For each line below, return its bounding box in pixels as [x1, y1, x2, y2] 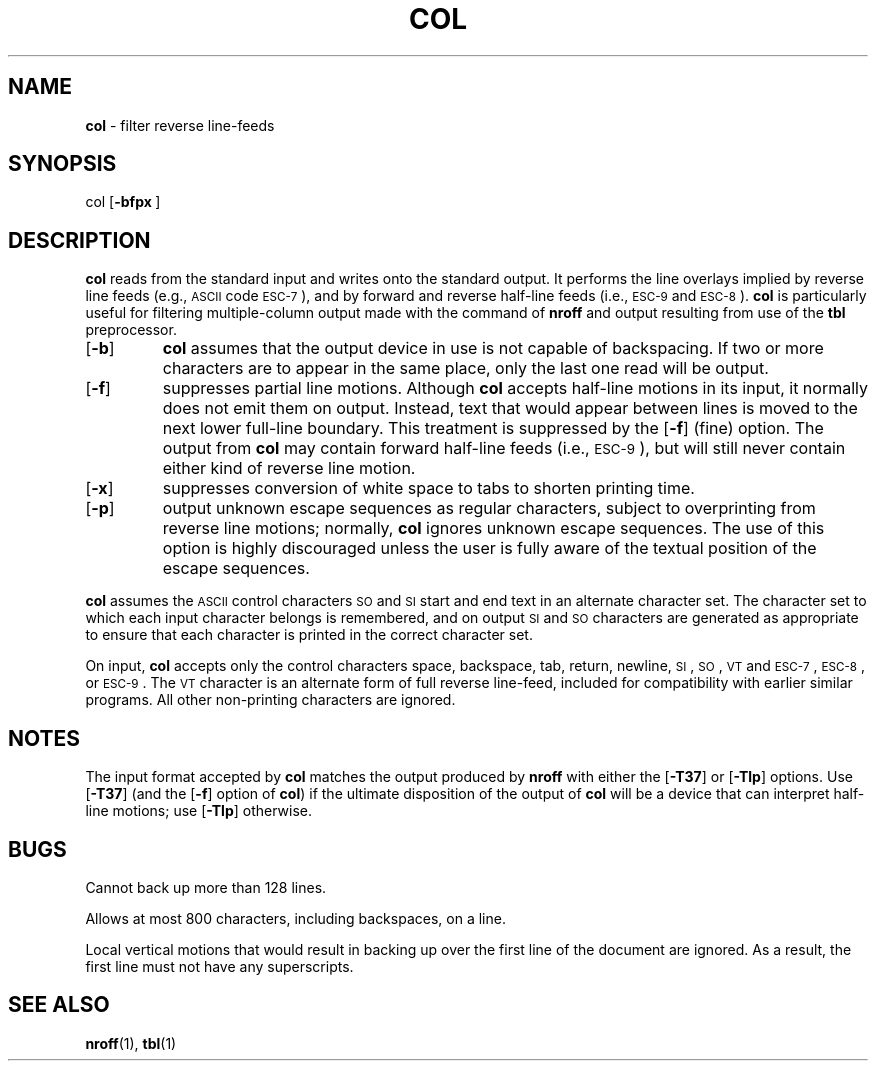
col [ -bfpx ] [85, 193, 161, 211]
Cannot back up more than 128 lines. [85, 878, 327, 896]
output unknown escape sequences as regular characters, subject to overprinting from [162, 498, 816, 519]
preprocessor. [85, 321, 177, 339]
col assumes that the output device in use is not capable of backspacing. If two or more [162, 338, 824, 359]
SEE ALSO [8, 992, 110, 1018]
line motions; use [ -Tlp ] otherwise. [85, 802, 312, 820]
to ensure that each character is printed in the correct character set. [85, 626, 533, 644]
